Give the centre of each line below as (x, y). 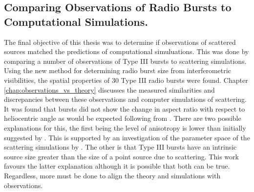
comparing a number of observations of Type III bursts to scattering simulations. (125, 61)
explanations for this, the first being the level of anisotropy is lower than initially (125, 127)
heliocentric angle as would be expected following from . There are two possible (123, 118)
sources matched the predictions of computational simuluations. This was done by (127, 51)
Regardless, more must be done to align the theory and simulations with (112, 175)
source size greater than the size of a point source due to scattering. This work (121, 156)
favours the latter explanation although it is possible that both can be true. (117, 166)
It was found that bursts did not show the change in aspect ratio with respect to (125, 108)
